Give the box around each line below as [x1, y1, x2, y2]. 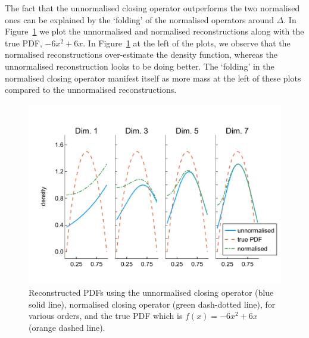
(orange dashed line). [29, 321, 105, 333]
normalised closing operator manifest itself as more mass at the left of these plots [5, 71, 301, 84]
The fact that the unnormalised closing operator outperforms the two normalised [5, 2, 300, 14]
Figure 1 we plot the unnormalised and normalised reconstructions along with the [5, 25, 304, 37]
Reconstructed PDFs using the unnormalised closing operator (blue [29, 286, 274, 299]
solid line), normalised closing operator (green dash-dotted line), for [29, 298, 276, 310]
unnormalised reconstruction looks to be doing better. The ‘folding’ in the [5, 60, 274, 72]
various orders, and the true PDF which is [29, 309, 183, 322]
